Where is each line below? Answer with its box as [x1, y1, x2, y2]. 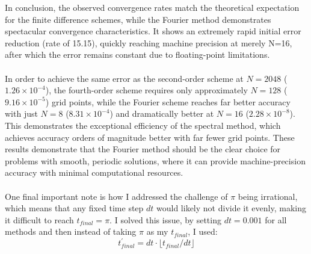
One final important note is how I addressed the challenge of [5, 190, 228, 202]
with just [5, 107, 38, 120]
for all [265, 213, 287, 226]
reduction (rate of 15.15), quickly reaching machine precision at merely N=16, [5, 36, 292, 49]
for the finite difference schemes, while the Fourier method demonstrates [5, 13, 271, 25]
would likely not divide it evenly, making [156, 202, 306, 214]
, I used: [188, 225, 218, 238]
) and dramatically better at [109, 107, 214, 120]
